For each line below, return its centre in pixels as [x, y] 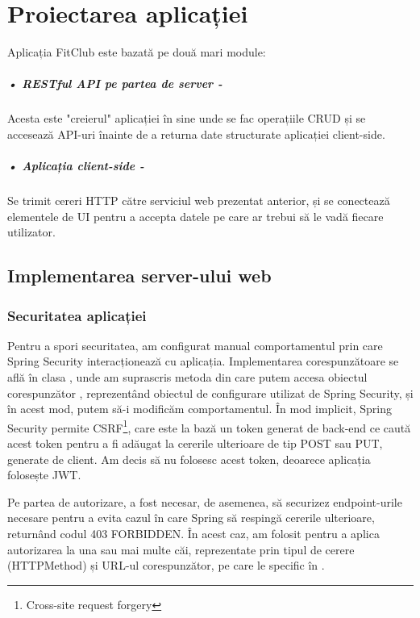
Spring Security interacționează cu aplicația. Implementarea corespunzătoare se [203, 361]
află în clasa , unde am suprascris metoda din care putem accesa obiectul [187, 377]
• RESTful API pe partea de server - [115, 84]
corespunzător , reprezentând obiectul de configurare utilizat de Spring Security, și [210, 393]
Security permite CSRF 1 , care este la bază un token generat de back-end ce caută [209, 426]
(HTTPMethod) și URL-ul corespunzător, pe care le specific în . [166, 565]
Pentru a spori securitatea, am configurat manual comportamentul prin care [195, 345]
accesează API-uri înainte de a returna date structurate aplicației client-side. [196, 134]
